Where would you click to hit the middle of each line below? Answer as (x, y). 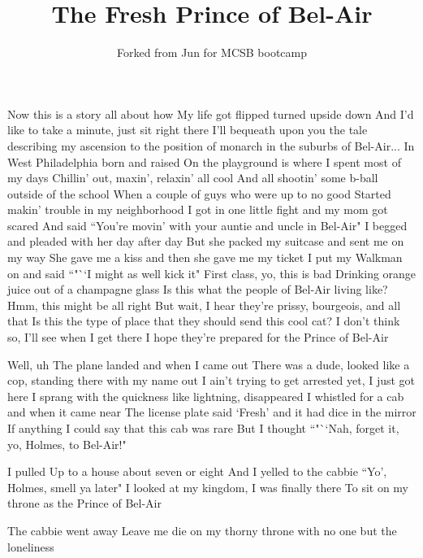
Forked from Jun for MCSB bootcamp (212, 52)
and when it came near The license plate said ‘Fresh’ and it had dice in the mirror (212, 412)
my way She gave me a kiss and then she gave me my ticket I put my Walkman (205, 257)
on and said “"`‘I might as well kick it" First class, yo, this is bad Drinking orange (212, 273)
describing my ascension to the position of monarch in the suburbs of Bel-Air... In (211, 145)
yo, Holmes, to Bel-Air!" (67, 444)
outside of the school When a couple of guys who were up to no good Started (199, 193)
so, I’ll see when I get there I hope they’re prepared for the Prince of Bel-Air (198, 337)
